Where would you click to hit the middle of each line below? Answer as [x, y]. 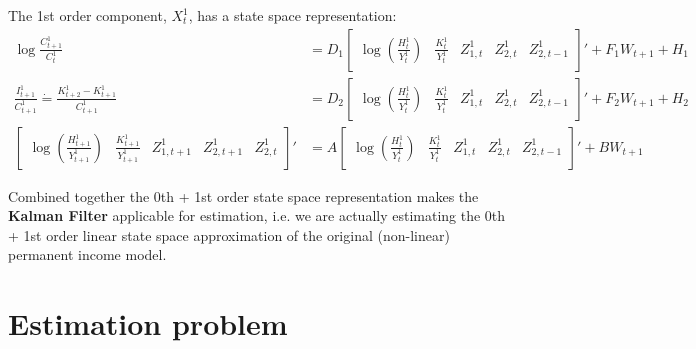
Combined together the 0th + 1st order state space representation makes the [243, 195]
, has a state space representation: [292, 15]
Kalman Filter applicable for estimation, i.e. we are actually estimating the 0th [257, 215]
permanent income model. [87, 254]
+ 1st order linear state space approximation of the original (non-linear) [229, 234]
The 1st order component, [87, 15]
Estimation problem [148, 323]
